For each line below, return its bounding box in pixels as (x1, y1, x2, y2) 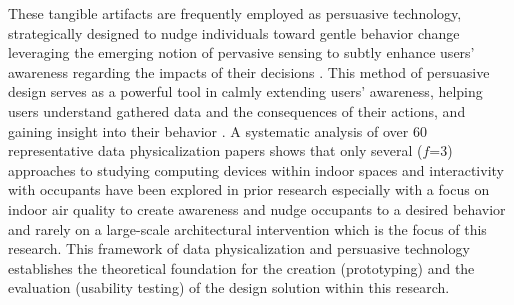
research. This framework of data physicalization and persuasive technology (8, 238, 470, 259)
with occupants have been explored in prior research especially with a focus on (8, 179, 490, 200)
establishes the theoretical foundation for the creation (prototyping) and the (8, 257, 475, 278)
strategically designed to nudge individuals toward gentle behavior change (8, 22, 460, 43)
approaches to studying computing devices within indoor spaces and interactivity (8, 159, 504, 180)
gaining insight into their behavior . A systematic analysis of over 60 (8, 120, 427, 141)
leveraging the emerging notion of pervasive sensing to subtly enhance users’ (8, 42, 475, 63)
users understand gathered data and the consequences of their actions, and (8, 100, 466, 121)
